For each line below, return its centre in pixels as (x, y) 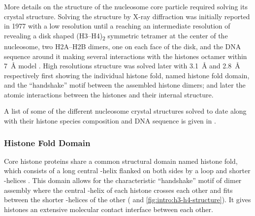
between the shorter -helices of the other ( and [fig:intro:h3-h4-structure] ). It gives (127, 200)
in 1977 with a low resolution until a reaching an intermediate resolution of (117, 26)
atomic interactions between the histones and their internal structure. (109, 94)
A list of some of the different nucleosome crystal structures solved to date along (125, 111)
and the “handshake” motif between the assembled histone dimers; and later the (125, 85)
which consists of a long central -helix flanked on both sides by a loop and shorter (127, 170)
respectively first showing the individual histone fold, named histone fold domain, (127, 75)
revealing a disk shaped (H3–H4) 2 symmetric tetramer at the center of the (116, 36)
